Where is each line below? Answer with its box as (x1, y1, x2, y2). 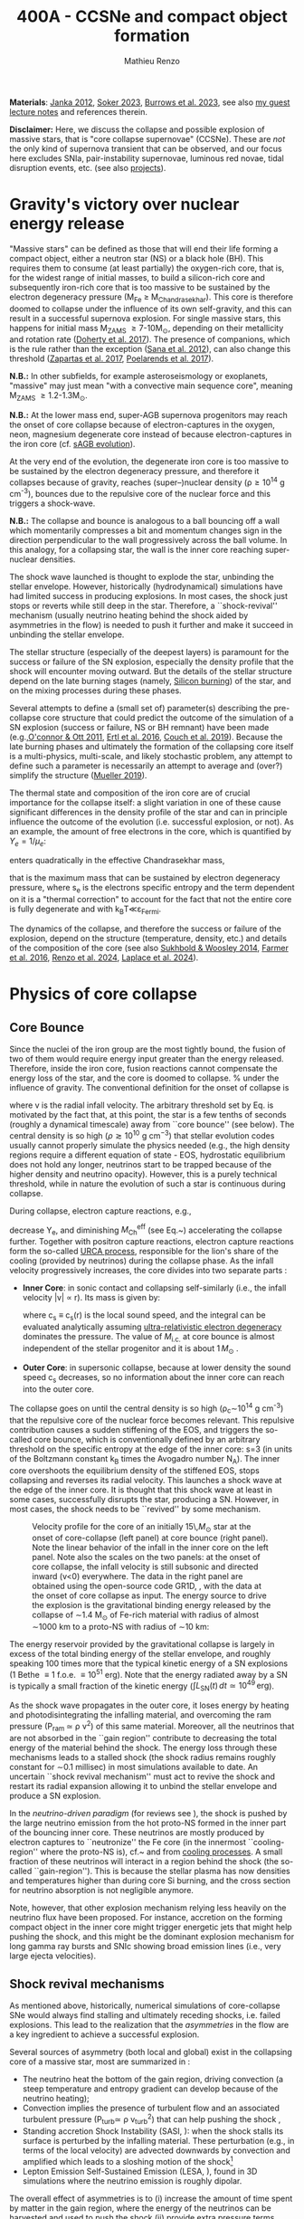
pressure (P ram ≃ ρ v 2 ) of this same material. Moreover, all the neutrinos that (9, 1719, 295, 1734)
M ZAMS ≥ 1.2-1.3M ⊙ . (9, 390, 88, 404)
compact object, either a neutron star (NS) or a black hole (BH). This (9, 252, 264, 263)
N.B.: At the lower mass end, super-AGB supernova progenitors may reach (9, 410, 288, 421)
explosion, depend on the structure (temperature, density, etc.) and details (9, 932, 288, 943)
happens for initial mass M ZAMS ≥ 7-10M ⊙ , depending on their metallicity (9, 322, 284, 336)
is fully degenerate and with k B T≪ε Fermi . (9, 903, 162, 916)
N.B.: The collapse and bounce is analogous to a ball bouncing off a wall (9, 515, 280, 526)
